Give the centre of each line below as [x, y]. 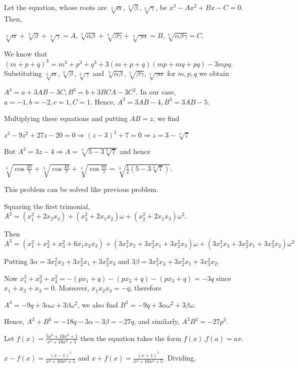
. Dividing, [179, 358]
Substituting [23, 73]
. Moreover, [72, 288]
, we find [166, 118]
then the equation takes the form [131, 338]
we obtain [214, 73]
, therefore [145, 288]
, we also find [98, 304]
